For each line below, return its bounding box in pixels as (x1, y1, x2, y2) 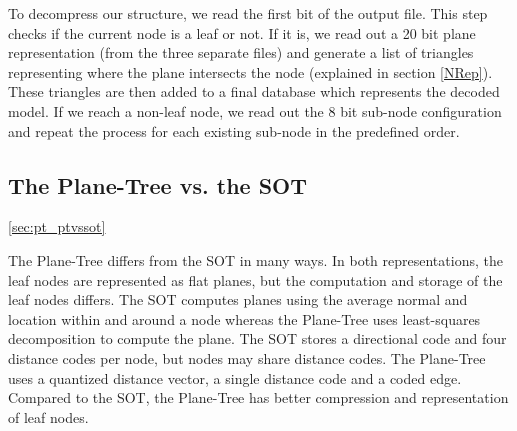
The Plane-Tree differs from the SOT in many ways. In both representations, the (8, 249, 503, 270)
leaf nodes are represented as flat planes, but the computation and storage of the (8, 269, 503, 290)
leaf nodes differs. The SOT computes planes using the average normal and (8, 289, 468, 310)
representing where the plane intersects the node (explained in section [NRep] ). (8, 61, 493, 82)
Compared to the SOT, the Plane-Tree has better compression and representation (8, 387, 509, 408)
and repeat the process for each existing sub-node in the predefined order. (8, 120, 460, 141)
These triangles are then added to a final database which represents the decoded (8, 81, 500, 102)
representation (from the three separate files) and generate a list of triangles (8, 42, 474, 63)
